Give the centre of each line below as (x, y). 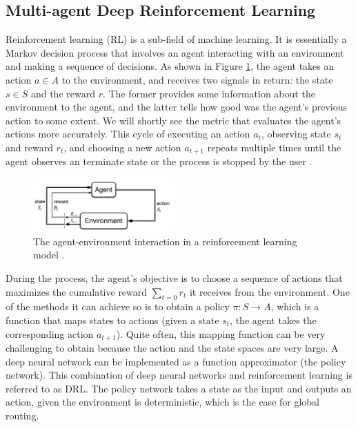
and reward (29, 147)
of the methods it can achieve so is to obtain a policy (118, 306)
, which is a (295, 306)
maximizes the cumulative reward (77, 291)
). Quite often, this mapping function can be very (221, 333)
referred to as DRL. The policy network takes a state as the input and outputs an (179, 388)
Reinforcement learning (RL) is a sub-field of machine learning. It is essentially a (176, 39)
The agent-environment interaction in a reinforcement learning (165, 241)
